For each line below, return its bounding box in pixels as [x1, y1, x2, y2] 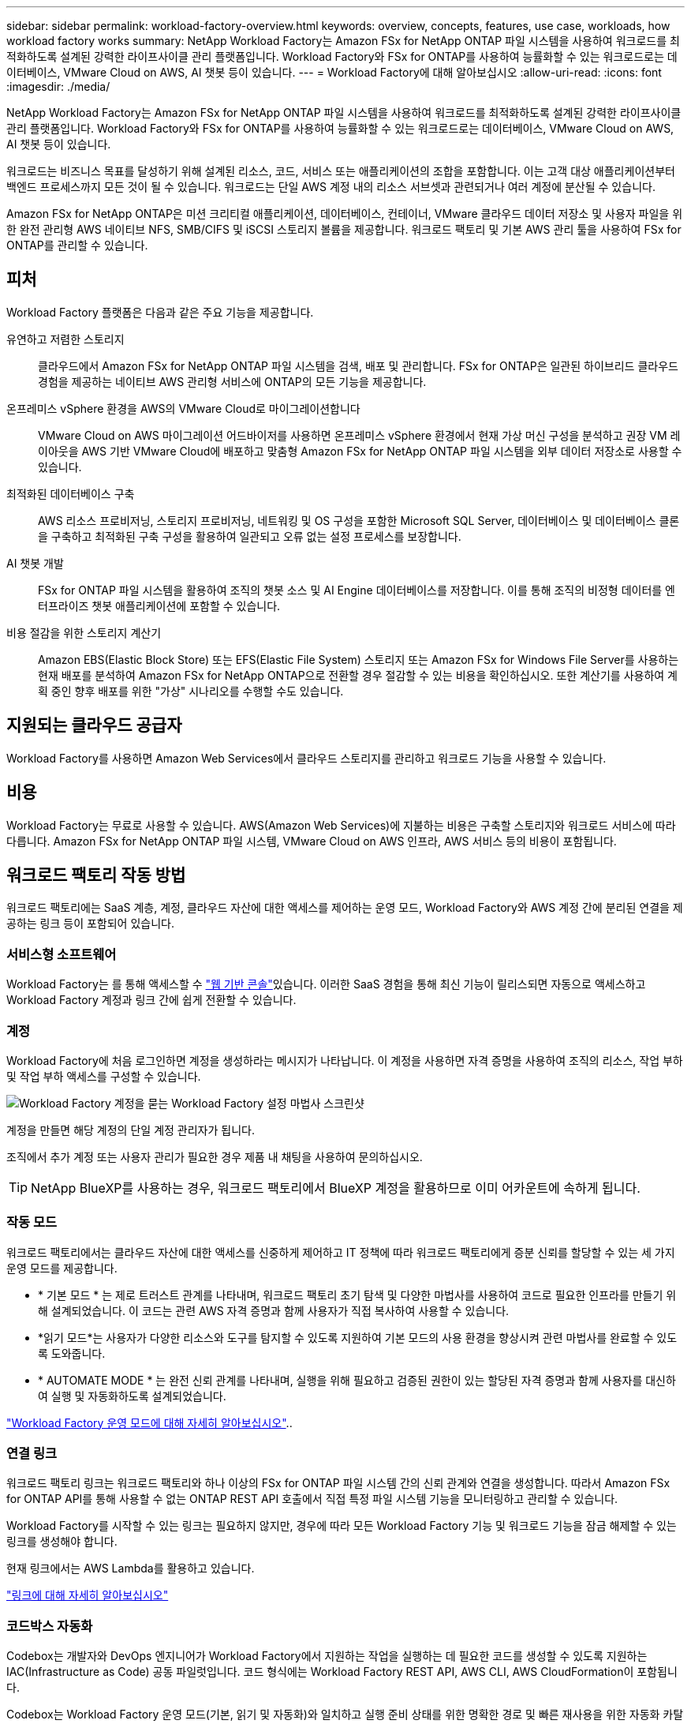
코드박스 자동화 [6, 1617, 93, 1634]
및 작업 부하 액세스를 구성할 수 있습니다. [6, 1069, 201, 1083]
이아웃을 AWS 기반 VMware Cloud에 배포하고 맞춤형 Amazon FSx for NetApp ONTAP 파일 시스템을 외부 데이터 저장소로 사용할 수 [38, 444, 682, 458]
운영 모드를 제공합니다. [6, 1261, 118, 1275]
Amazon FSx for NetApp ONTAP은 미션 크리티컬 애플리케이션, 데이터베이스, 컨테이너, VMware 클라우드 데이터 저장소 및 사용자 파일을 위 [6, 207, 683, 220]
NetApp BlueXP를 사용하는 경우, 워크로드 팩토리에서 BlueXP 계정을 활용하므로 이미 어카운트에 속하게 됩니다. [31, 1179, 641, 1196]
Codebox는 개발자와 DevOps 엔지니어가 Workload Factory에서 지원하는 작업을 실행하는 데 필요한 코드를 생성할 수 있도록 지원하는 [6, 1649, 648, 1663]
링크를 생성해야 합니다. [6, 1535, 118, 1549]
